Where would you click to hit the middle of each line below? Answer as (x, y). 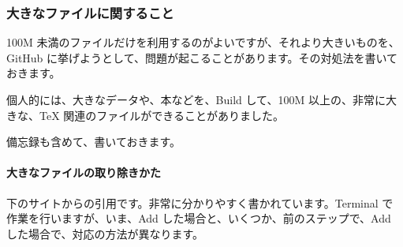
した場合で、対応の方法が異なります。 (105, 233)
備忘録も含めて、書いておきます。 (94, 142)
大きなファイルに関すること (90, 12)
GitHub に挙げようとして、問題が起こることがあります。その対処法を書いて (202, 57)
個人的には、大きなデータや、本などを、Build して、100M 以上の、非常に (196, 99)
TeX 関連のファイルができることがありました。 (162, 115)
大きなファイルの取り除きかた (84, 172)
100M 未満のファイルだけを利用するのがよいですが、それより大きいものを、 (203, 42)
